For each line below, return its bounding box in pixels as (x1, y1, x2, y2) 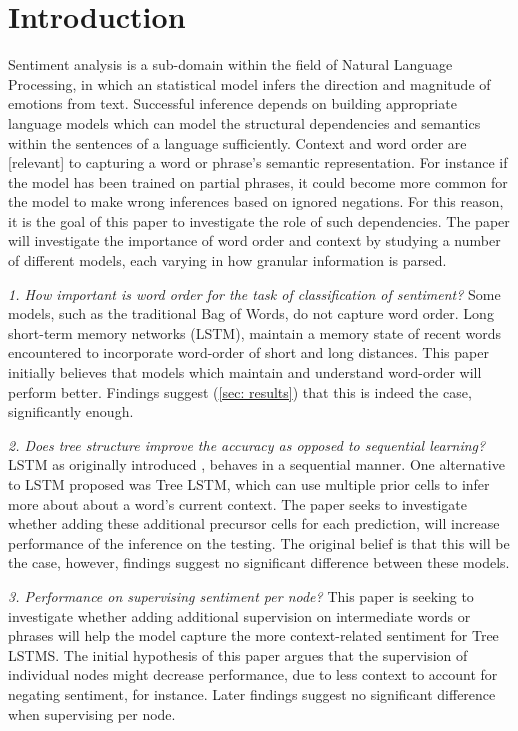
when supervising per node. (8, 703, 176, 724)
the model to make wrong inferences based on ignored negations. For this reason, (8, 191, 504, 212)
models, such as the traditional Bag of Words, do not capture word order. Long (8, 303, 494, 324)
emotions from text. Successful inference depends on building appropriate (8, 93, 457, 114)
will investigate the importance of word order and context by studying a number (8, 230, 501, 251)
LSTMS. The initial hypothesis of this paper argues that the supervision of (8, 644, 468, 665)
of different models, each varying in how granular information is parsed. (8, 250, 447, 271)
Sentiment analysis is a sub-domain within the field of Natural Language (8, 54, 453, 75)
